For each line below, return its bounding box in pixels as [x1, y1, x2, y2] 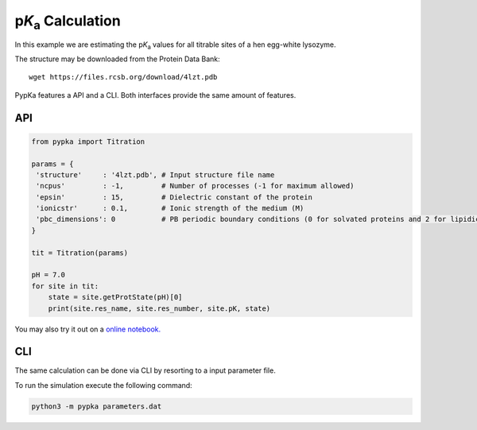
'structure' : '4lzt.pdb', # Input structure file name [36, 170, 275, 179]
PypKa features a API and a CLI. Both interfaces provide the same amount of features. [14, 90, 297, 99]
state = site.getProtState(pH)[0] [48, 292, 183, 302]
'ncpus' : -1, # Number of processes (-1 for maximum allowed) [36, 181, 355, 191]
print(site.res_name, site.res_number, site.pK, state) [48, 304, 271, 313]
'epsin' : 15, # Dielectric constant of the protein [36, 192, 313, 202]
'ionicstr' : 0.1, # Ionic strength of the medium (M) [36, 203, 304, 213]
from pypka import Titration [31, 137, 145, 146]
